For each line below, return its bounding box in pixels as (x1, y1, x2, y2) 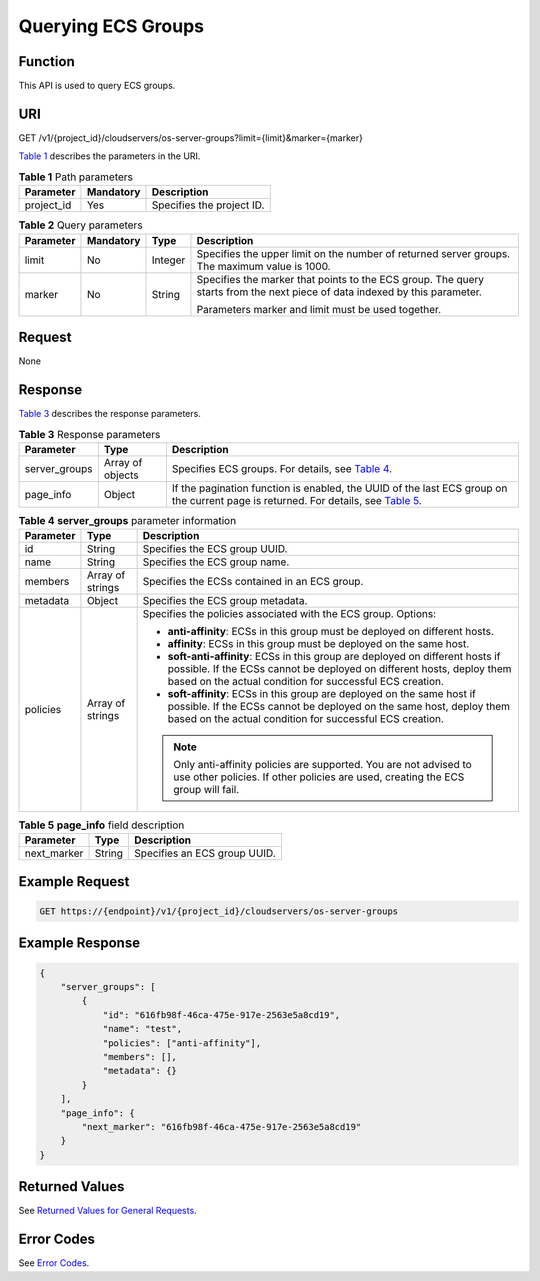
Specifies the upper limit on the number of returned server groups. (196, 246, 510, 260)
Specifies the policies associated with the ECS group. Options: (142, 607, 437, 621)
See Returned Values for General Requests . (18, 1205, 197, 1217)
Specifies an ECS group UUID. (134, 846, 277, 860)
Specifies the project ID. (151, 198, 265, 212)
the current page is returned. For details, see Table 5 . (171, 493, 422, 507)
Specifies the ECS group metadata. (142, 594, 308, 608)
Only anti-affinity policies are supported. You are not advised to (173, 758, 472, 772)
